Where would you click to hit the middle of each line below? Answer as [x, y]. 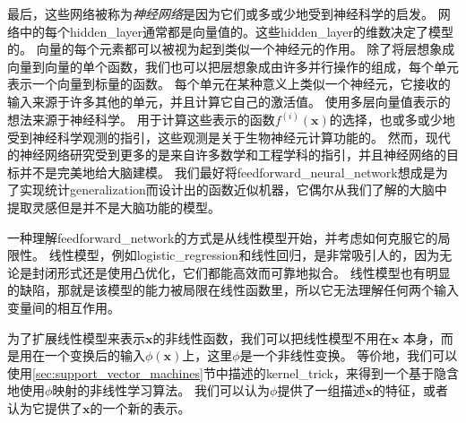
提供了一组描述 [321, 390]
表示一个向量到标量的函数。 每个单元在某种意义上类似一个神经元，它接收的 [229, 84]
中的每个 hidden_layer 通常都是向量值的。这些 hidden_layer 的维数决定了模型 [236, 31]
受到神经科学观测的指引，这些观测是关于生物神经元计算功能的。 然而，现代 [229, 137]
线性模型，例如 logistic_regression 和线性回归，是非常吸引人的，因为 [244, 255]
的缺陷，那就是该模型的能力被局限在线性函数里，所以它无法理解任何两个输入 [233, 290]
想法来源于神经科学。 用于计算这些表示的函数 [141, 119]
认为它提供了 [45, 407]
